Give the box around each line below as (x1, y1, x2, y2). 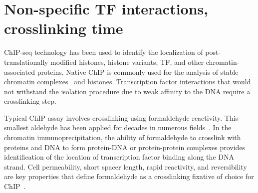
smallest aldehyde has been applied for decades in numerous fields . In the (4, 122, 232, 133)
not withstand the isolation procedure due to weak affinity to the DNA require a (4, 86, 251, 96)
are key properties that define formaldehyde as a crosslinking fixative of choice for (4, 171, 254, 182)
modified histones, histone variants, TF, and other (50, 56, 204, 67)
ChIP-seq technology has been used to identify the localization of (4, 47, 203, 57)
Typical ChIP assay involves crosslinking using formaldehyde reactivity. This (4, 112, 239, 123)
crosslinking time (4, 18, 123, 38)
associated (4, 66, 35, 77)
